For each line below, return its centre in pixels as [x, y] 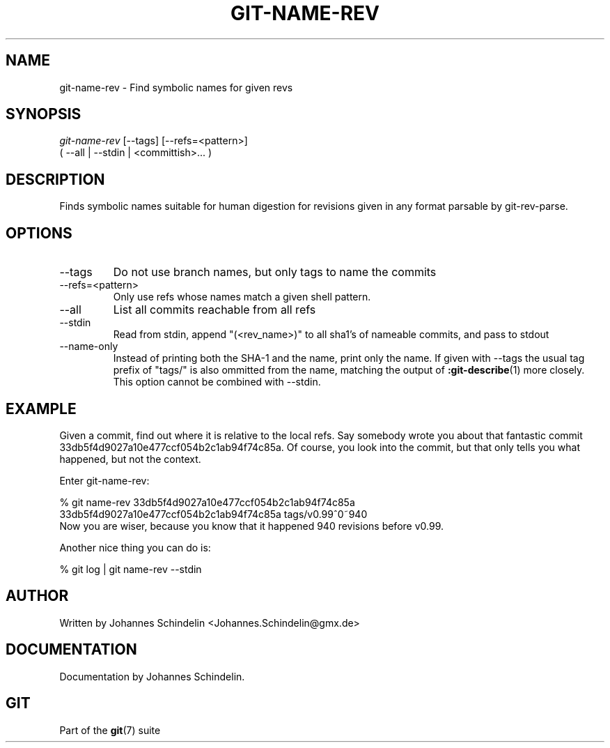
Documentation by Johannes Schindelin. [152, 676]
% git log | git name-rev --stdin [131, 569]
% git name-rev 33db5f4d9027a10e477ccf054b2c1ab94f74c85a [207, 502]
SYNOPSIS [44, 114]
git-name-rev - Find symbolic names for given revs [176, 87]
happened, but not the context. [130, 459]
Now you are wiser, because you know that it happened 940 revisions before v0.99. [251, 526]
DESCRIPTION [55, 179]
